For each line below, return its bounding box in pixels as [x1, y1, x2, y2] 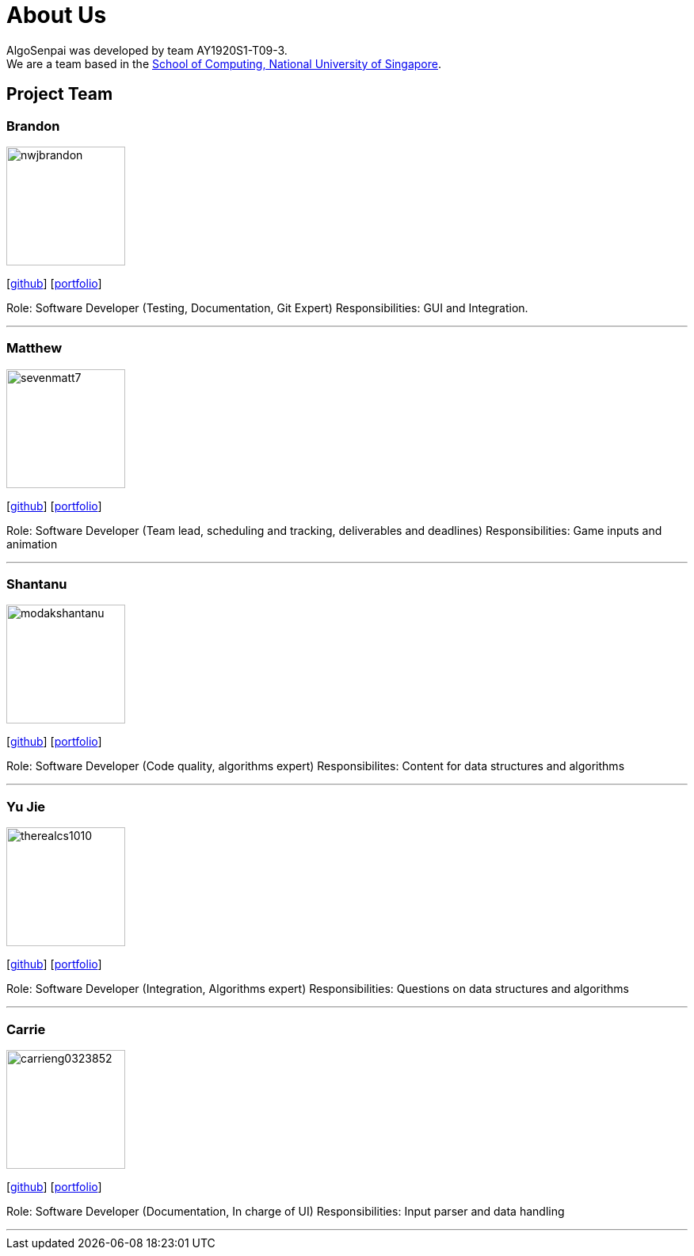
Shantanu [6, 576, 67, 593]
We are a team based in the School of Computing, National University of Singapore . [6, 56, 442, 71]
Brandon [6, 117, 60, 134]
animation [6, 536, 58, 551]
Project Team [6, 84, 113, 105]
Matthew [6, 340, 63, 357]
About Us [6, 2, 107, 29]
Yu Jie [6, 798, 46, 815]
